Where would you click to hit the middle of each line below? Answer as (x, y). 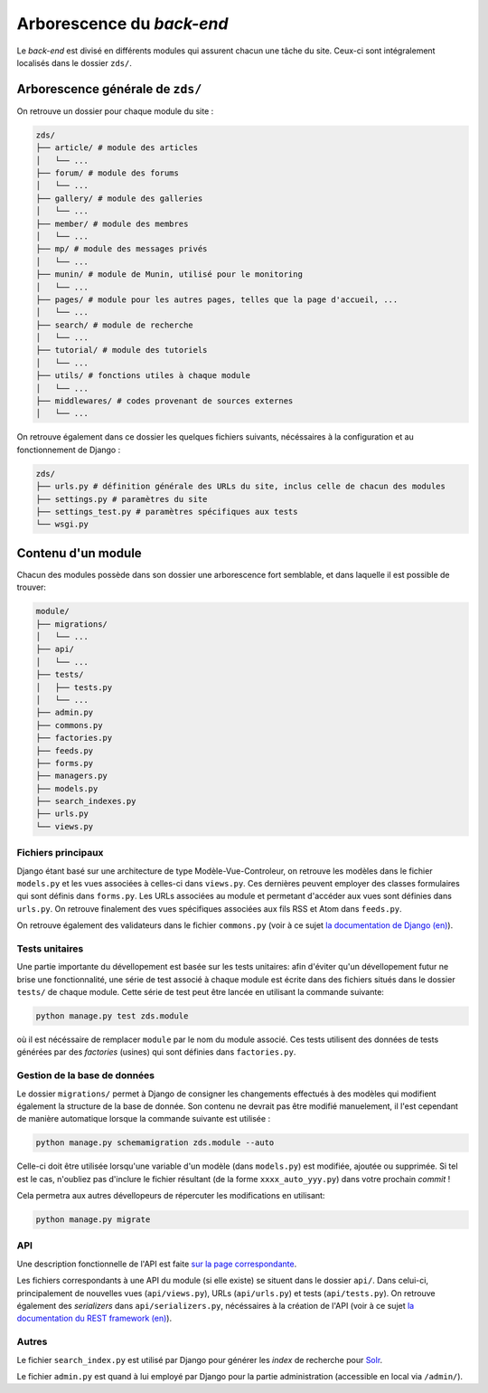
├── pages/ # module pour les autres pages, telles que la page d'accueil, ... (217, 299)
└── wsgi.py (62, 524)
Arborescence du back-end (122, 24)
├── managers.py (72, 776)
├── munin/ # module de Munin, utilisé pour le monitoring (169, 275)
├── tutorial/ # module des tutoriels (122, 350)
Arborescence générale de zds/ (109, 89)
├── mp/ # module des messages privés (122, 249)
